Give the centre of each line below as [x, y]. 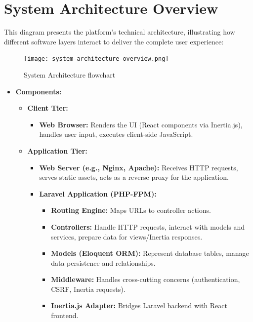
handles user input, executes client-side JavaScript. [116, 134]
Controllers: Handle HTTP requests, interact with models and [148, 226]
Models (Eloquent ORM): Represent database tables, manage [150, 253]
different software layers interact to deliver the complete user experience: [114, 41]
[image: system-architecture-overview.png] [96, 59]
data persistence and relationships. [103, 262]
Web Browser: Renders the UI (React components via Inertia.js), [141, 124]
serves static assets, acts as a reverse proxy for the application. [134, 177]
